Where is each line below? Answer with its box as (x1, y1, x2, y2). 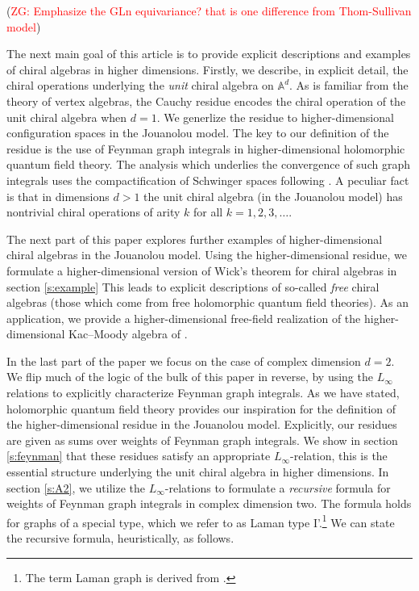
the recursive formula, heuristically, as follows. (6, 530, 234, 547)
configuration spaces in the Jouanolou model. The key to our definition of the (6, 124, 389, 141)
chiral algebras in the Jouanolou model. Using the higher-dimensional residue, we (6, 246, 407, 263)
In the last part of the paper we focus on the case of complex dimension (6, 352, 361, 369)
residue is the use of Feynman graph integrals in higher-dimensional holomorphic (6, 140, 405, 157)
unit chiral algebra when (6, 108, 127, 125)
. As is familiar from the (289, 77, 409, 94)
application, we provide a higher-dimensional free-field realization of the (6, 309, 361, 326)
